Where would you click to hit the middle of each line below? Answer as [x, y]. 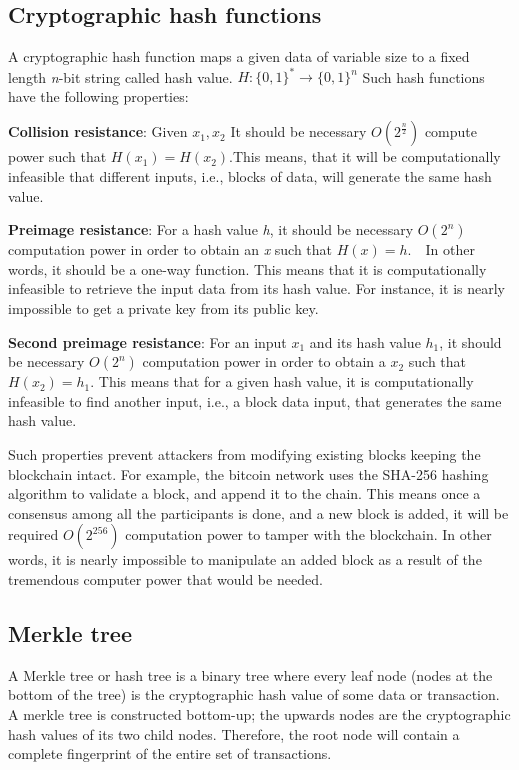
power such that [57, 156]
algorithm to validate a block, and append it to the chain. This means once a [244, 493]
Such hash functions [423, 76]
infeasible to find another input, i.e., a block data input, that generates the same [255, 400]
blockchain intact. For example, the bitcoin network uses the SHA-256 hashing [248, 473]
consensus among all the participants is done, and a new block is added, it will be [258, 512]
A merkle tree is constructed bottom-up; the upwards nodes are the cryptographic [259, 713]
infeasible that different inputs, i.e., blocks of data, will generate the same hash [250, 176]
